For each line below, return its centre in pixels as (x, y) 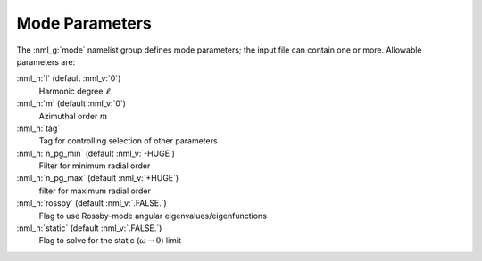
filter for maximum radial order (95, 191)
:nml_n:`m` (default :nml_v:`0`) (71, 103)
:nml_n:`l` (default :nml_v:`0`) (69, 78)
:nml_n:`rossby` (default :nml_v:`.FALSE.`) (91, 203)
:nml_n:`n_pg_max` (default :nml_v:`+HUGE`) (98, 178)
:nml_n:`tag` (38, 128)
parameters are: (46, 61)
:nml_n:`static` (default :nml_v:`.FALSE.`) (89, 228)
